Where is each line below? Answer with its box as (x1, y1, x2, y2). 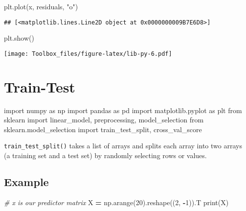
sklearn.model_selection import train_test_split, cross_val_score (4, 124, 202, 134)
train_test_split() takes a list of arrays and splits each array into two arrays (4, 141, 242, 151)
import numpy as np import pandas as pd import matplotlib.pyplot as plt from (4, 105, 242, 115)
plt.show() (4, 33, 34, 43)
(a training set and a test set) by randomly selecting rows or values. (4, 150, 207, 161)
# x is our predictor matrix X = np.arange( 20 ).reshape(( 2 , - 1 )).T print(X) (4, 197, 229, 207)
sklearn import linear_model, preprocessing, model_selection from (4, 115, 204, 125)
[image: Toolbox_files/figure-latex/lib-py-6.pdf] (4, 50, 172, 57)
